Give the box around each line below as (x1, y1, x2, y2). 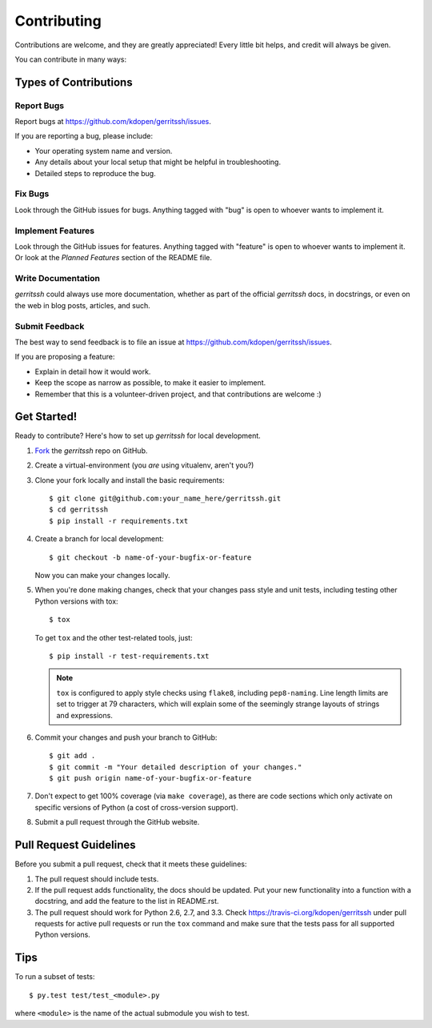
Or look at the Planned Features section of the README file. (14, 253, 212, 263)
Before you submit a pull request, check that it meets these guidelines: (14, 859, 247, 869)
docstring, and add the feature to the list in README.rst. (34, 897, 219, 906)
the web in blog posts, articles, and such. (14, 300, 151, 310)
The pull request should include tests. (34, 873, 159, 884)
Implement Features (14, 225, 95, 236)
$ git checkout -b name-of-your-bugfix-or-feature (49, 552, 252, 562)
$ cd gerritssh (49, 505, 109, 514)
